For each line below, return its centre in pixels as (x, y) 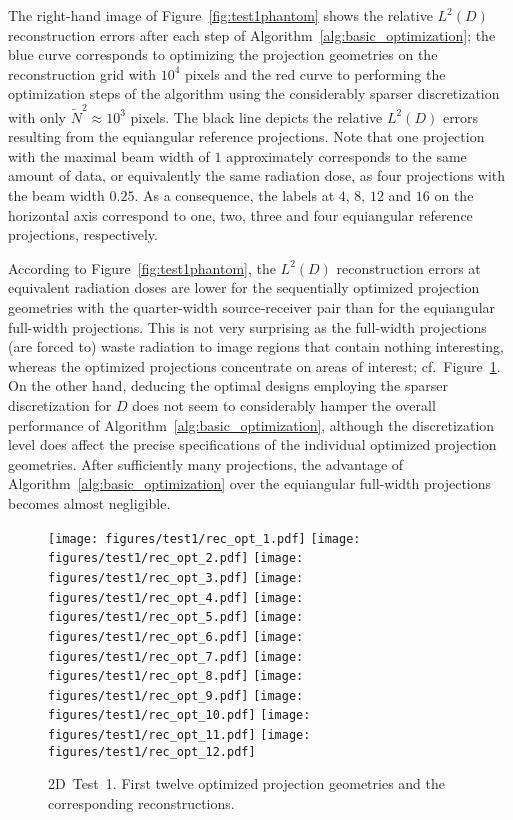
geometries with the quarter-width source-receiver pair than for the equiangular (252, 307)
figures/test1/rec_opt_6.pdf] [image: (176, 636)
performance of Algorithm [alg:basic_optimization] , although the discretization (251, 424)
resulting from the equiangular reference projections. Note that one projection (246, 136)
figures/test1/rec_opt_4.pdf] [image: (176, 597)
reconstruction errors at (408, 267)
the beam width (56, 195)
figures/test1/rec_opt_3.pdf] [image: (176, 577)
